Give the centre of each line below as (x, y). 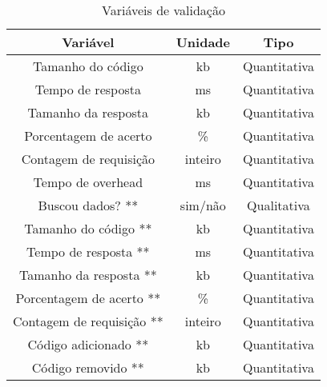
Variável (88, 42)
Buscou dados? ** (88, 205)
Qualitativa (279, 205)
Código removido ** (88, 367)
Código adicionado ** (88, 344)
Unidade (203, 42)
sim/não (203, 205)
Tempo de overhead (88, 182)
